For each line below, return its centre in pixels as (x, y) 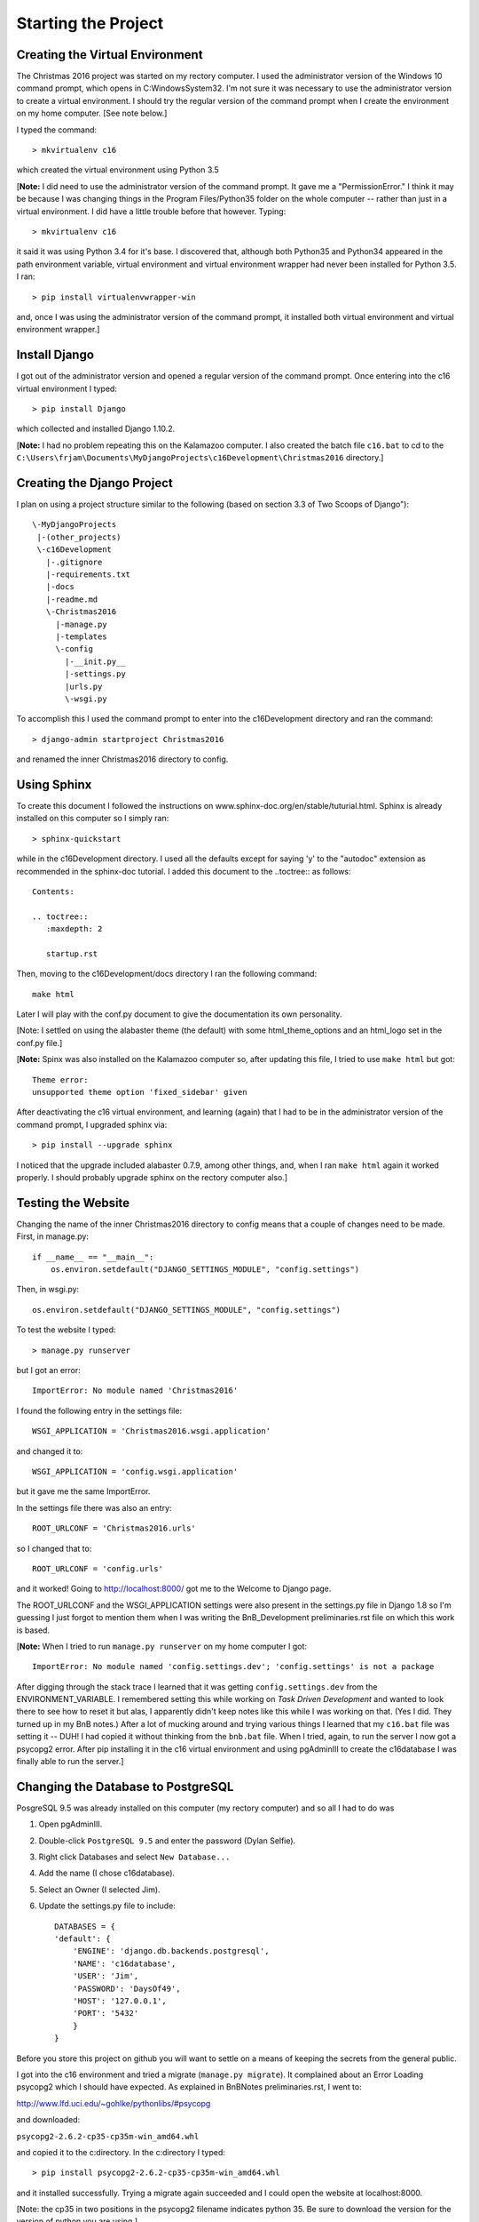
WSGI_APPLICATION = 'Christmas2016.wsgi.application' (151, 1431)
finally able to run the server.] (70, 1762)
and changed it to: (50, 1451)
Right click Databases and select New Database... (134, 1857)
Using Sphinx (54, 784)
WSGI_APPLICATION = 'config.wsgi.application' (135, 1471)
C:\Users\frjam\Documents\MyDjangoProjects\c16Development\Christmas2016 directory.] (200, 458)
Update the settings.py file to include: (107, 1906)
